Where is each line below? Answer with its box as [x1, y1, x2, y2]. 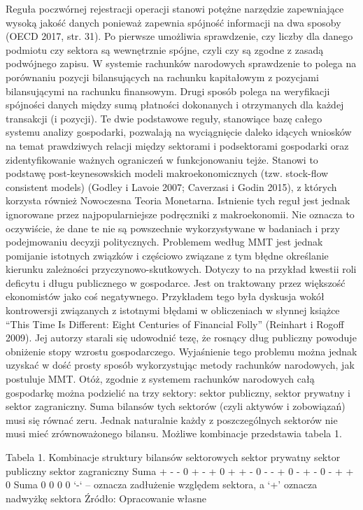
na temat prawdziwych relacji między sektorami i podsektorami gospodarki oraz [6, 138, 349, 153]
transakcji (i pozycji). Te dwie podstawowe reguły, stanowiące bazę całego [6, 111, 322, 125]
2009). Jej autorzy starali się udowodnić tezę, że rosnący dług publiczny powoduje [6, 330, 357, 345]
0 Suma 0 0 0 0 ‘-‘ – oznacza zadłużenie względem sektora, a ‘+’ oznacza [6, 477, 318, 492]
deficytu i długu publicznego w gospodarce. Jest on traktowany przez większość [6, 275, 346, 290]
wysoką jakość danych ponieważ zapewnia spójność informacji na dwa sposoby [6, 15, 341, 29]
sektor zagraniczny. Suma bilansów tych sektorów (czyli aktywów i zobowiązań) [6, 399, 346, 413]
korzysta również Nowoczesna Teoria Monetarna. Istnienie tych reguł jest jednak [6, 193, 350, 208]
